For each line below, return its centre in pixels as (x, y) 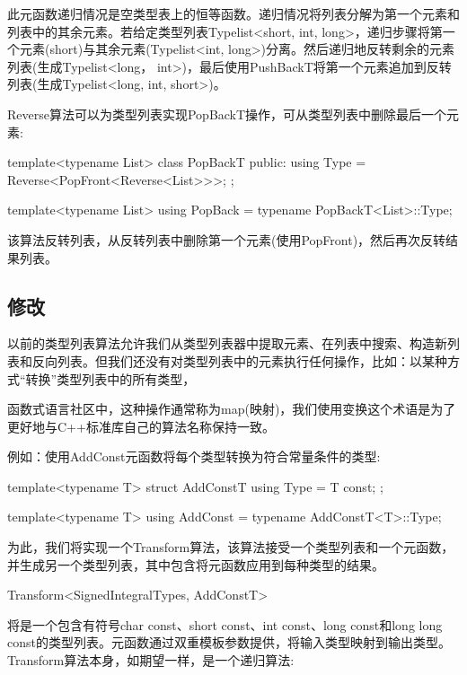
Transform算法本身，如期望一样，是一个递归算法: (151, 660)
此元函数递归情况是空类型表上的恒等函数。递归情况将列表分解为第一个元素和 (233, 13)
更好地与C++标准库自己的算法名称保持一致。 (141, 426)
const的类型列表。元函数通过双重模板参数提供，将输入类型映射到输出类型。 (229, 642)
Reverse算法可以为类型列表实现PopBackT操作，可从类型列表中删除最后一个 (227, 114)
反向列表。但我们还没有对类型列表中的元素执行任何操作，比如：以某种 (239, 360)
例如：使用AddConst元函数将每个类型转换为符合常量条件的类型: (194, 456)
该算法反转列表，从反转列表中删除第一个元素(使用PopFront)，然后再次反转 (227, 239)
